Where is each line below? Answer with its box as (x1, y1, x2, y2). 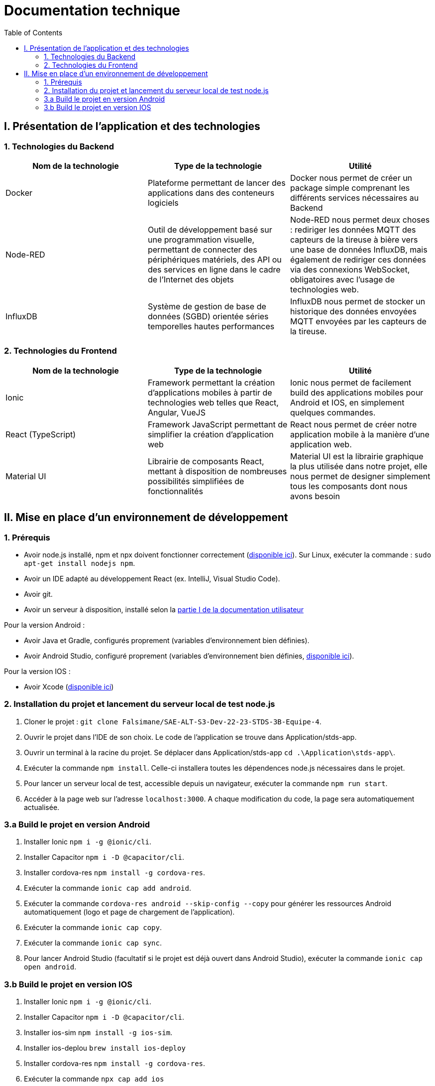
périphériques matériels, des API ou (147, 254, 282, 265)
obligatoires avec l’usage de (290, 274, 395, 284)
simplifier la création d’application (147, 429, 274, 439)
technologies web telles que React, (147, 397, 279, 407)
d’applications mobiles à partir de (147, 387, 272, 398)
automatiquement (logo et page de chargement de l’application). (24, 908, 235, 917)
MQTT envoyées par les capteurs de (290, 316, 427, 326)
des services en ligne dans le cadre (147, 264, 281, 274)
